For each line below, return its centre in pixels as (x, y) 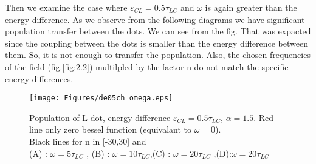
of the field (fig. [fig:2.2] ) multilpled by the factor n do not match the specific (147, 66)
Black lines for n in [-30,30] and (88, 141)
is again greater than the (251, 7)
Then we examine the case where (66, 7)
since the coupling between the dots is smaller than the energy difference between (156, 43)
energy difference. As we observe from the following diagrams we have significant (155, 19)
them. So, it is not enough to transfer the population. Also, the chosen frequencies (158, 55)
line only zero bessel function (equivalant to (110, 129)
